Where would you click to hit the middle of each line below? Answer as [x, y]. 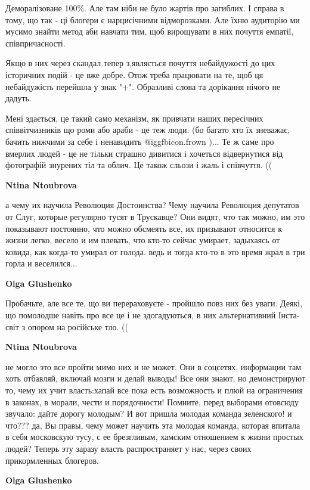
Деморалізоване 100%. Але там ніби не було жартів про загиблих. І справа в [145, 8]
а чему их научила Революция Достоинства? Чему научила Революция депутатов [152, 205]
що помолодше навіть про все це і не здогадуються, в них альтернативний [141, 315]
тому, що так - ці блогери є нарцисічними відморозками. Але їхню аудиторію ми [153, 19]
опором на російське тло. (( [78, 326]
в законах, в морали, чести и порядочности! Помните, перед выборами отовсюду [152, 401]
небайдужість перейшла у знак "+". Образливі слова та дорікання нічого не [143, 86]
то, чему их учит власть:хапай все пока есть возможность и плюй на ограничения [154, 390]
